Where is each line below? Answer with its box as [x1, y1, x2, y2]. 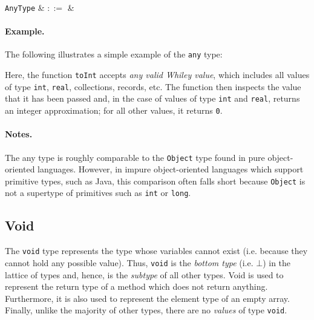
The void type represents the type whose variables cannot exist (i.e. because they [5, 244, 308, 257]
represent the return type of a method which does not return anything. [5, 280, 268, 293]
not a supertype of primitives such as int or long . [5, 186, 191, 199]
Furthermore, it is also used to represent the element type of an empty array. [5, 292, 290, 304]
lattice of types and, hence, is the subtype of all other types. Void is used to [5, 268, 284, 281]
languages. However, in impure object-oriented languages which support [38, 163, 304, 175]
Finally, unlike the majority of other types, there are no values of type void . [5, 304, 287, 316]
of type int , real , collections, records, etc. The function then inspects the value [5, 80, 301, 93]
